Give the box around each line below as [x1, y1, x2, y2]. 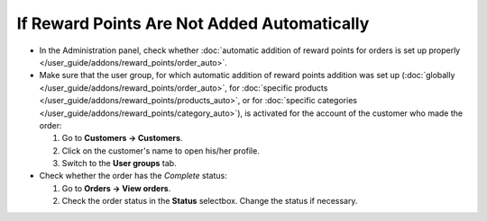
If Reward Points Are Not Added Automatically [16, 13, 370, 33]
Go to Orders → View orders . [61, 182, 171, 193]
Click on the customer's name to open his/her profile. [61, 145, 261, 156]
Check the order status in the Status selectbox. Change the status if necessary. [61, 196, 358, 207]
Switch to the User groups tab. [61, 158, 177, 169]
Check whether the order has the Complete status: [39, 171, 227, 181]
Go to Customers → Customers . [61, 133, 183, 144]
